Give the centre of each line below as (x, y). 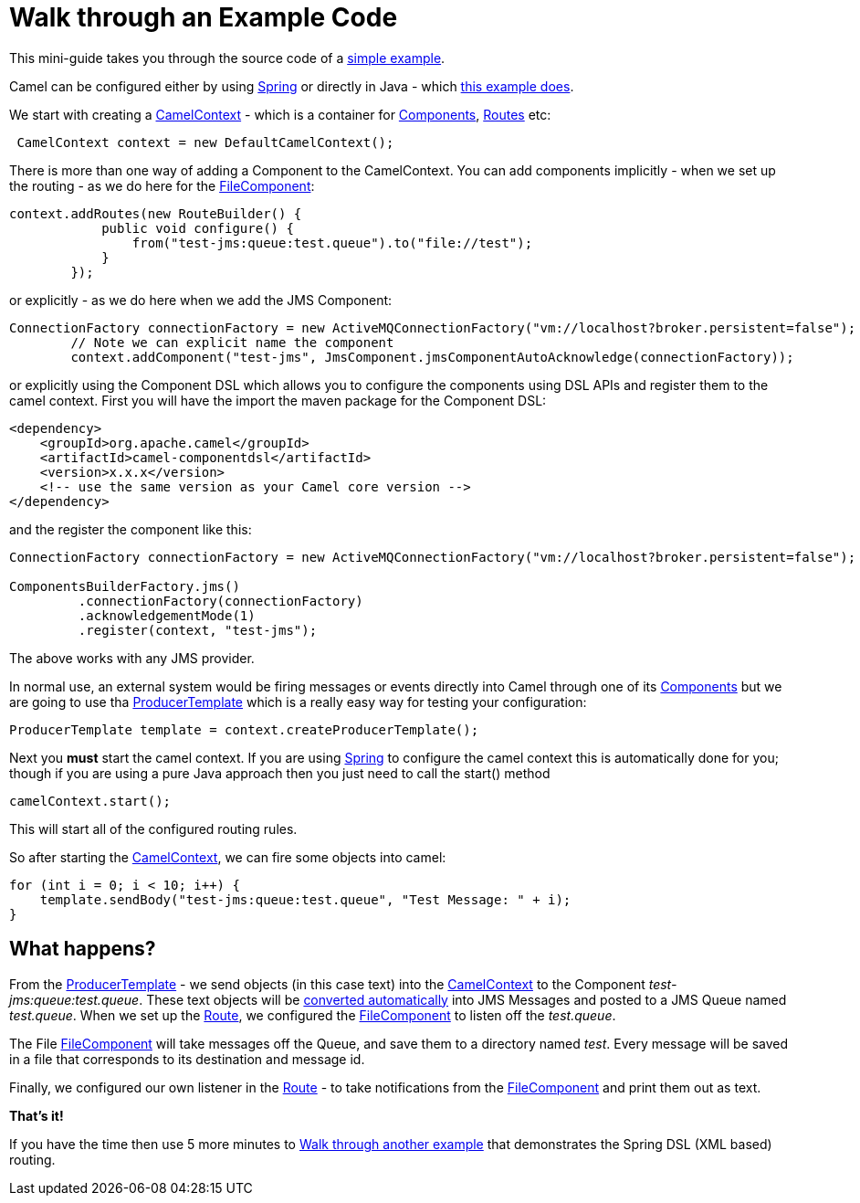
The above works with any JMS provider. (132, 658)
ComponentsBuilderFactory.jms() (125, 586)
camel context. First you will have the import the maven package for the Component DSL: (278, 400)
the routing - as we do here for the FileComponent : (162, 185)
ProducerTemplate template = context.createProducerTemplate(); (244, 729)
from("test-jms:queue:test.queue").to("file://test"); (332, 243)
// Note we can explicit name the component (232, 342)
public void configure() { (198, 228)
